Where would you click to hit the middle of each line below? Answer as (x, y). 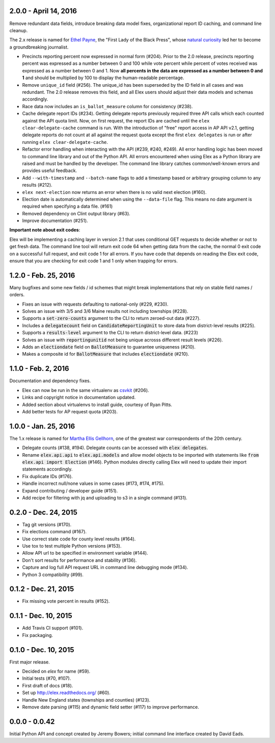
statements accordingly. (47, 469)
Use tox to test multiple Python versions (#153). (72, 546)
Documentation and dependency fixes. (50, 381)
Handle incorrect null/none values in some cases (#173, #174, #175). (93, 484)
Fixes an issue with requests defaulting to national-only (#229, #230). (95, 304)
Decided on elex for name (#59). (56, 672)
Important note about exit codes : (45, 230)
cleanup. (19, 30)
